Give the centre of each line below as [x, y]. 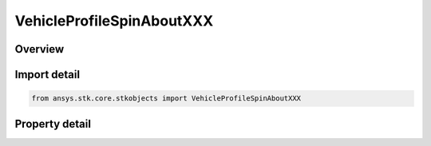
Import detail [47, 75]
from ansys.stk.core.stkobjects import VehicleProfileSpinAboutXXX [166, 99]
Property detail [53, 124]
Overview [40, 49]
